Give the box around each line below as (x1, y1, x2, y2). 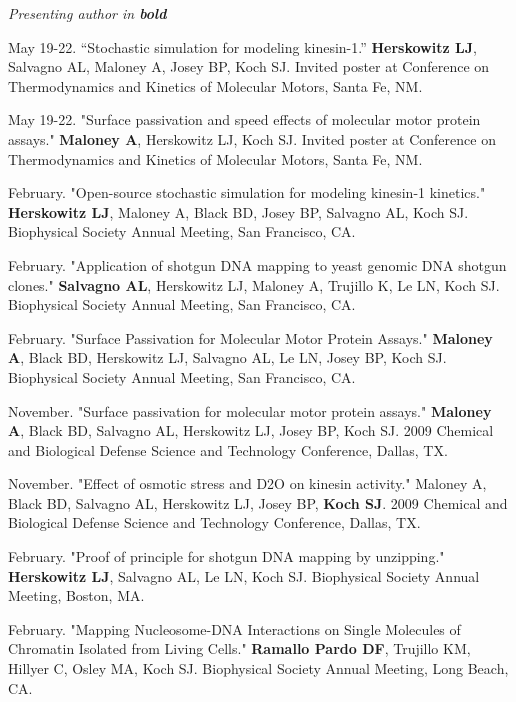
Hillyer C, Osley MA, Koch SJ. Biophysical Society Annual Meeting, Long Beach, (8, 658, 509, 679)
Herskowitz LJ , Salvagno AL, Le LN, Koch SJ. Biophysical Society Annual (8, 565, 480, 586)
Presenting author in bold (8, 3, 167, 23)
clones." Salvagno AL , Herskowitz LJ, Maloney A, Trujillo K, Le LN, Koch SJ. (8, 274, 500, 295)
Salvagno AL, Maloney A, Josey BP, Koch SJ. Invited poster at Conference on (8, 56, 490, 77)
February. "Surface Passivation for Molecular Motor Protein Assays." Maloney (8, 327, 493, 348)
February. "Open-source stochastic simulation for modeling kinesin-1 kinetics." (8, 182, 486, 203)
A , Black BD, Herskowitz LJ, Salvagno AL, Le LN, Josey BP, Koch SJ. (8, 347, 447, 368)
